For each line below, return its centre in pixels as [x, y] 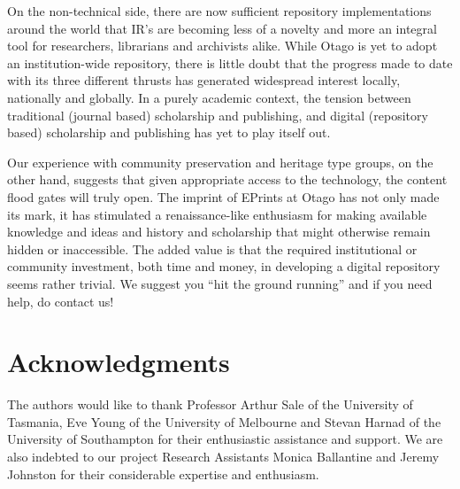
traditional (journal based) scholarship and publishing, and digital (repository [218, 115]
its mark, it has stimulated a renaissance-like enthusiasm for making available [217, 214]
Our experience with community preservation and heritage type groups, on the [220, 162]
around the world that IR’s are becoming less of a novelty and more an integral [222, 28]
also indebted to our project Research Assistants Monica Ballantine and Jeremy [223, 456]
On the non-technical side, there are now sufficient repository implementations [219, 11]
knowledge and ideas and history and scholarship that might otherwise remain [219, 232]
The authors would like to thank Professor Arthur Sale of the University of [210, 404]
